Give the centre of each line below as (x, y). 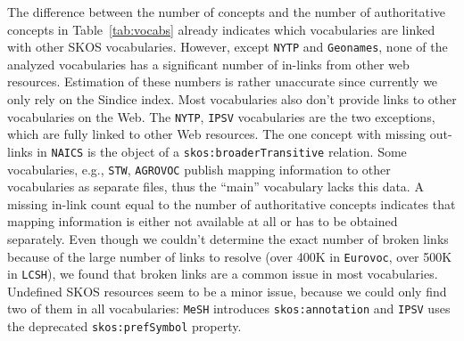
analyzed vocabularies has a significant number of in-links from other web (208, 64)
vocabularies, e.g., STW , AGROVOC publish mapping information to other (199, 169)
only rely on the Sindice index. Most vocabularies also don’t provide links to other (232, 99)
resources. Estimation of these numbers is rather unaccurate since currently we (223, 81)
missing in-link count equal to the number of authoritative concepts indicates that (232, 203)
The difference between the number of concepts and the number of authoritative (226, 12)
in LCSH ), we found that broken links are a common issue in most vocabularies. (223, 274)
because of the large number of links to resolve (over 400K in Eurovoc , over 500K (230, 256)
